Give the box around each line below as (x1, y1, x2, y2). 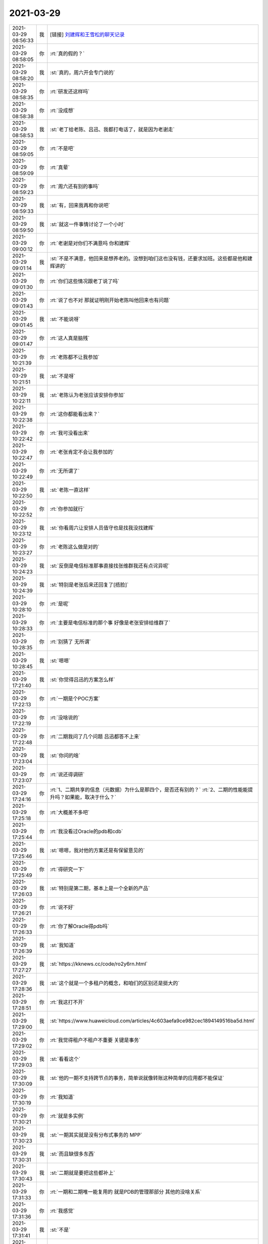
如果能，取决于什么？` (65, 794, 117, 801)
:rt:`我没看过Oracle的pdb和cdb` (50, 828, 124, 834)
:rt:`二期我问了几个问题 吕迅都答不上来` (50, 733, 141, 740)
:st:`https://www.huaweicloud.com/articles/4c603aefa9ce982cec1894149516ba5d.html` (50, 1017, 256, 1024)
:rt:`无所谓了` (50, 467, 80, 474)
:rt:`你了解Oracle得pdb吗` (50, 923, 109, 930)
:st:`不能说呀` (50, 315, 80, 322)
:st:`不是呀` (50, 372, 75, 379)
